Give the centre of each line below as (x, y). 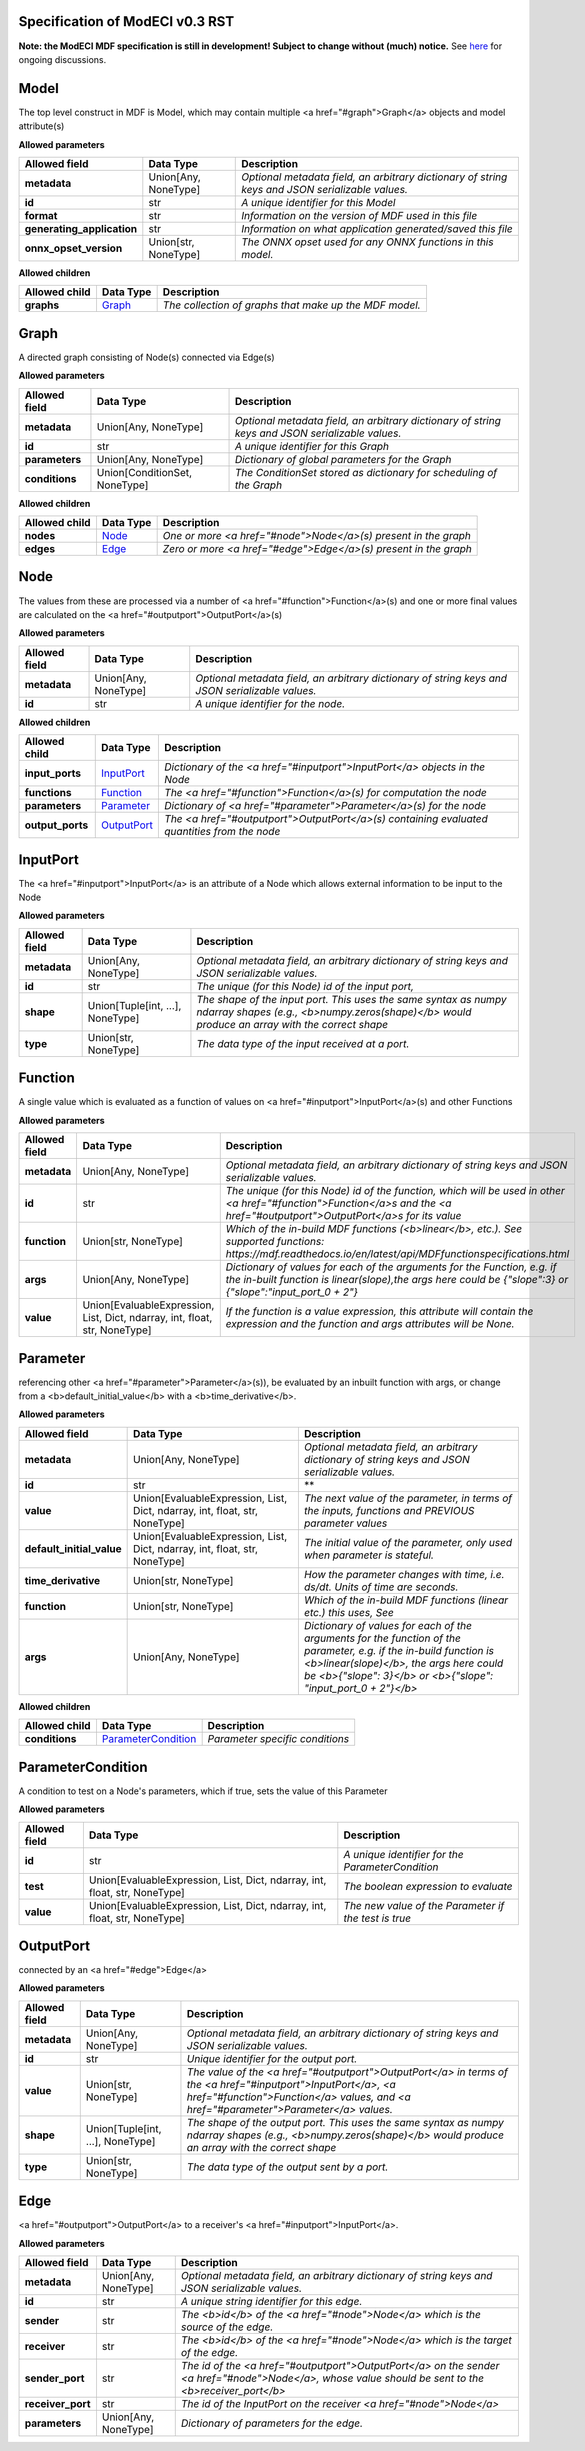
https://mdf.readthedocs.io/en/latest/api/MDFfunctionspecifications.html (397, 1254)
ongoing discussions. (62, 59)
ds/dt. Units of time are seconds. (381, 1587)
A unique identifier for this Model (318, 202)
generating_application (81, 228)
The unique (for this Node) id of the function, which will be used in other (395, 1191)
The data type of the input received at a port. (303, 1043)
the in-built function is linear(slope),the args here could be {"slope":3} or (397, 1280)
